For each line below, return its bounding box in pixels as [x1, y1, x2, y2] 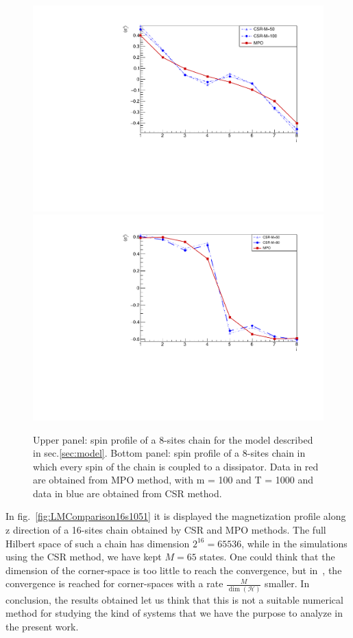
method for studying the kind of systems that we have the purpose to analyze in [5, 606, 343, 620]
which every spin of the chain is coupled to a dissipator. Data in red [33, 459, 319, 473]
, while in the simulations [241, 536, 348, 550]
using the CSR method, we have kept [5, 549, 162, 564]
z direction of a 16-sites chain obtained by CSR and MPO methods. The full [5, 523, 326, 537]
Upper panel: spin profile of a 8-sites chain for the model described [33, 432, 313, 446]
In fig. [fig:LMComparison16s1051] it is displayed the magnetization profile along [5, 509, 346, 523]
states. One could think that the [199, 549, 335, 564]
